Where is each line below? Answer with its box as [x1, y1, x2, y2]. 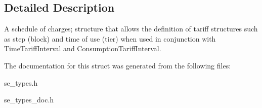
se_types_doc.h [4, 94, 54, 105]
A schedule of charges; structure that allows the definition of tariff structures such [4, 23, 258, 34]
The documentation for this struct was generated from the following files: [4, 60, 231, 70]
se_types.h [4, 77, 38, 88]
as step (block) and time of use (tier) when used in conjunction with [4, 33, 216, 44]
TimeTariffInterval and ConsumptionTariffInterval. [4, 43, 161, 54]
